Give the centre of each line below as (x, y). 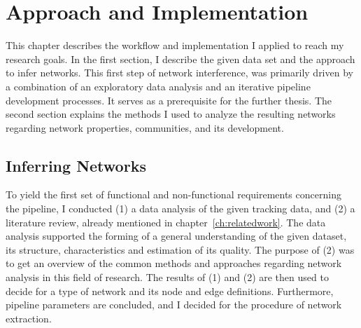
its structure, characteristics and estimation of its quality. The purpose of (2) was (180, 249)
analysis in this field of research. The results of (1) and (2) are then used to (167, 277)
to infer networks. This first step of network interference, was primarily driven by (179, 73)
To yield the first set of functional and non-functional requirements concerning (174, 194)
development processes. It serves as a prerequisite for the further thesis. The (169, 100)
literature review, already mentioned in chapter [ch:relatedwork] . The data (166, 222)
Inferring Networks (76, 165)
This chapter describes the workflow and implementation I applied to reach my (175, 45)
